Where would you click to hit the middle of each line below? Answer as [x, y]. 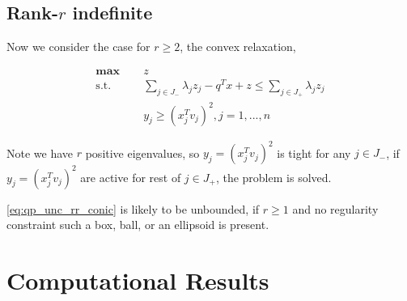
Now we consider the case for [78, 47]
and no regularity [335, 208]
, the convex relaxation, [238, 47]
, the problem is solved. [273, 177]
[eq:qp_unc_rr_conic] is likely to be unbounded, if [133, 208]
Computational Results [138, 280]
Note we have [40, 153]
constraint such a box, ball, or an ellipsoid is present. [138, 225]
